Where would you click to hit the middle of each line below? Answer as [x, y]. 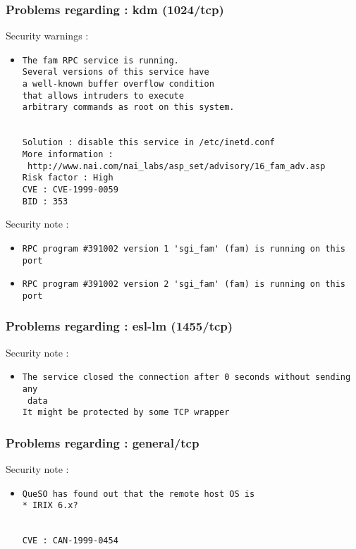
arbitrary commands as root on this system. [128, 107]
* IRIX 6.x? [50, 506]
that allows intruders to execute [103, 95]
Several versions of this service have [116, 72]
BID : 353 [45, 201]
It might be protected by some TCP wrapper [126, 413]
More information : [68, 155]
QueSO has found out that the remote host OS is [139, 494]
